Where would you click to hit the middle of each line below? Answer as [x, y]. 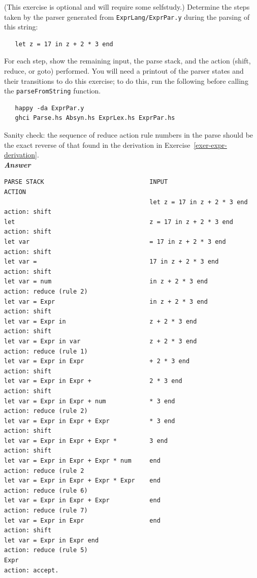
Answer [18, 164]
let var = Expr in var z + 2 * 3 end [101, 341]
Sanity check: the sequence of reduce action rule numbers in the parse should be [129, 135]
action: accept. [31, 570]
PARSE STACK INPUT [86, 182]
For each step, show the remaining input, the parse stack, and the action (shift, [127, 61]
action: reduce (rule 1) [46, 351]
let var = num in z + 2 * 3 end [106, 282]
